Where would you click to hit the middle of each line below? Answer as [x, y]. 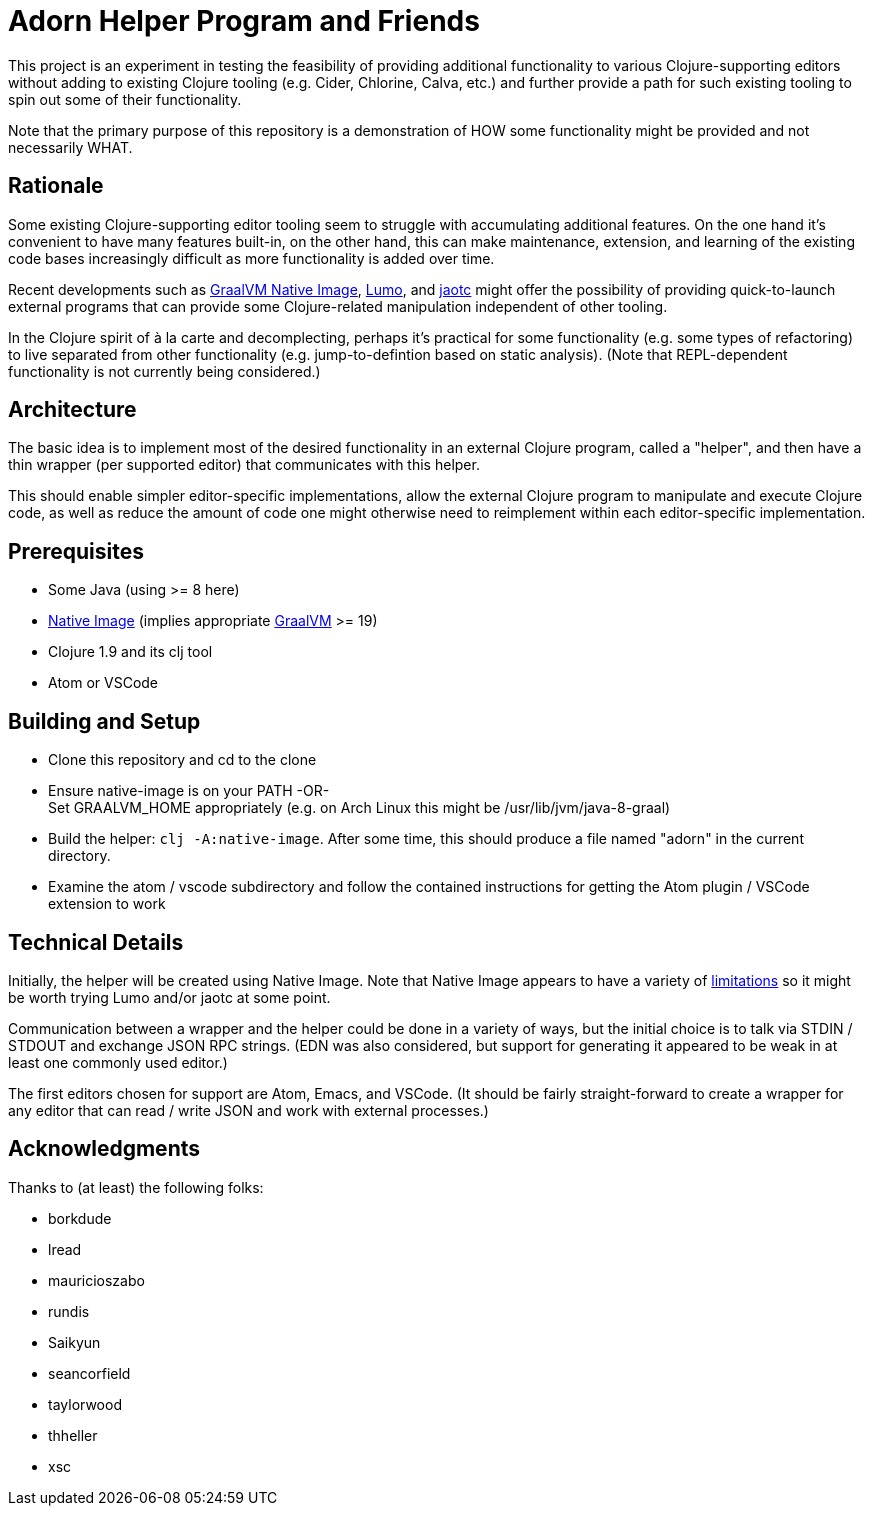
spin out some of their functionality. [125, 99]
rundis [69, 1311]
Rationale [56, 186]
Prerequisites [76, 551]
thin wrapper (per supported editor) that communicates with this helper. [244, 465]
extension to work [107, 904]
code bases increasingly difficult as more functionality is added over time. [251, 258]
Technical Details [96, 942]
